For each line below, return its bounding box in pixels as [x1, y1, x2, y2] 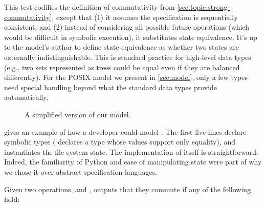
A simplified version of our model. [25, 109, 131, 119]
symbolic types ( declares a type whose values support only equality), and [4, 136, 236, 147]
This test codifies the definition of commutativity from [4, 2, 175, 12]
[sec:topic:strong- [177, 2, 230, 12]
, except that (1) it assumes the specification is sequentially [52, 11, 238, 22]
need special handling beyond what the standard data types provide [4, 81, 217, 92]
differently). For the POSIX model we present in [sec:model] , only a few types [4, 72, 248, 83]
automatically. [4, 92, 49, 102]
